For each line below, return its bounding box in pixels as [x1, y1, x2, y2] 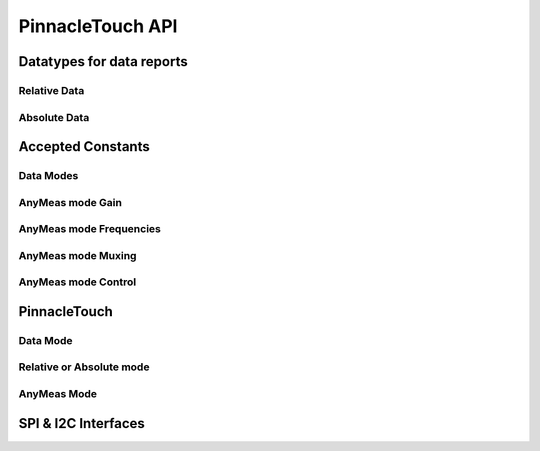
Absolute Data [18, 110, 90, 124]
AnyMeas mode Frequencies [18, 222, 162, 236]
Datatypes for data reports [18, 53, 189, 70]
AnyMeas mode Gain [18, 195, 122, 209]
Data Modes [18, 169, 79, 183]
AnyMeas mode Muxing [18, 248, 137, 262]
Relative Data [18, 83, 85, 97]
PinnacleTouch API [18, 15, 178, 37]
